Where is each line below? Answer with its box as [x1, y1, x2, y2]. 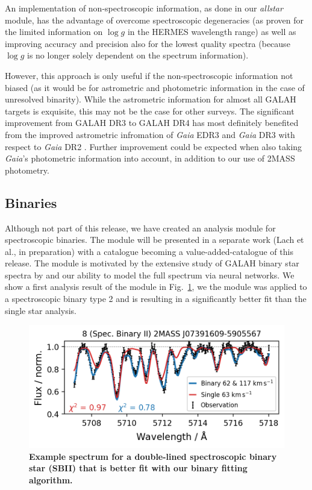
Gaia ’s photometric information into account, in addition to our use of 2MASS [5, 152, 295, 165]
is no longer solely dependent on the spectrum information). [27, 49, 249, 61]
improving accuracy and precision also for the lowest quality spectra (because [5, 37, 290, 49]
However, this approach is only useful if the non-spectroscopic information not [5, 69, 293, 81]
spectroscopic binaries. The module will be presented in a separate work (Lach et [5, 233, 304, 246]
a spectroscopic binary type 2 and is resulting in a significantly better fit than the [5, 292, 307, 305]
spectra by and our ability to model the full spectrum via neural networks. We [5, 268, 295, 281]
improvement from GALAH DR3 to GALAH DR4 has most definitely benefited [5, 116, 299, 129]
